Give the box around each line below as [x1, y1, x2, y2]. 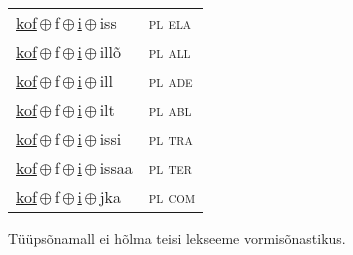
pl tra [148, 127, 193, 150]
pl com [148, 185, 195, 208]
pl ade [148, 69, 193, 92]
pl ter [148, 156, 192, 179]
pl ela [148, 11, 192, 34]
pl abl [148, 98, 192, 121]
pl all [148, 40, 191, 63]
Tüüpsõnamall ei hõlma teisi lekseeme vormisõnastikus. [8, 228, 346, 248]
